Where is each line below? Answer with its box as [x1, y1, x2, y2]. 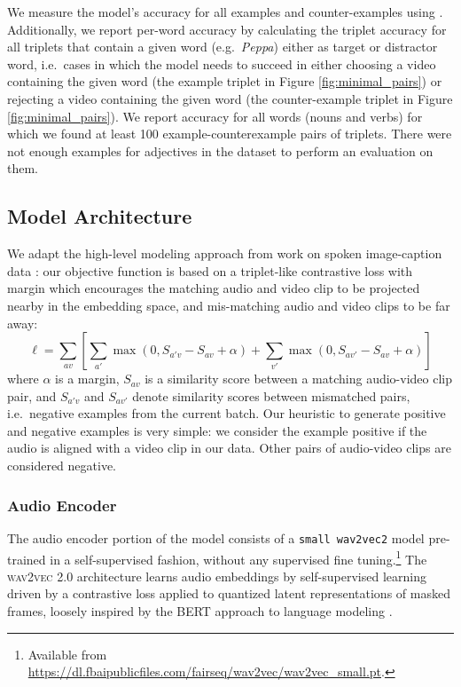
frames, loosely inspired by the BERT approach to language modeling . [7, 601, 393, 620]
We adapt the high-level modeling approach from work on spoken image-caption [7, 244, 442, 263]
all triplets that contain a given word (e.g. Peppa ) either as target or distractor [7, 37, 438, 56]
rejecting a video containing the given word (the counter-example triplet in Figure [7, 89, 453, 107]
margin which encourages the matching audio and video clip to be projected [7, 279, 420, 297]
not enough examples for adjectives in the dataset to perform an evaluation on [7, 141, 434, 160]
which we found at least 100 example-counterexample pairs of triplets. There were [7, 124, 452, 143]
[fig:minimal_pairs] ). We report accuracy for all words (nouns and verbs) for [7, 107, 423, 125]
